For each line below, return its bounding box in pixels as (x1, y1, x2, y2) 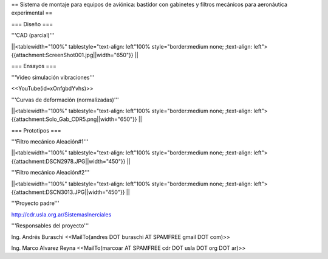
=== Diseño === (11, 20, 53, 27)
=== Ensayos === (11, 63, 57, 70)
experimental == (11, 9, 53, 16)
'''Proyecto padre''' (11, 199, 60, 207)
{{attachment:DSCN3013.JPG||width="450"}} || (11, 188, 130, 196)
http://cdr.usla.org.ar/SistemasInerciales (11, 210, 112, 218)
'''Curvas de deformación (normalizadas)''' (11, 96, 120, 103)
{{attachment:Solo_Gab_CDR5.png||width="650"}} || (11, 116, 143, 123)
